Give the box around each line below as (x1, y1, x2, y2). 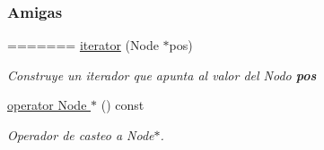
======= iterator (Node (7, 36, 159, 54)
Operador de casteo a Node (7, 126, 154, 144)
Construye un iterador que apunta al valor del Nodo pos (7, 65, 317, 84)
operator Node (7, 96, 87, 114)
